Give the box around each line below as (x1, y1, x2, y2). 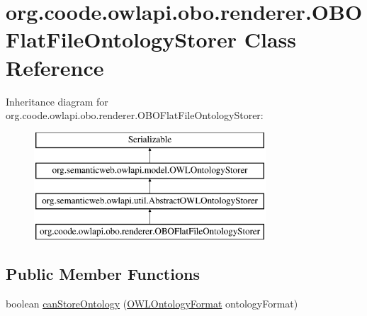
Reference (6, 52, 104, 81)
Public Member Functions (6, 262, 200, 284)
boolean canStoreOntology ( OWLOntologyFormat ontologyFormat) (6, 295, 298, 310)
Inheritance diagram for (6, 94, 108, 108)
